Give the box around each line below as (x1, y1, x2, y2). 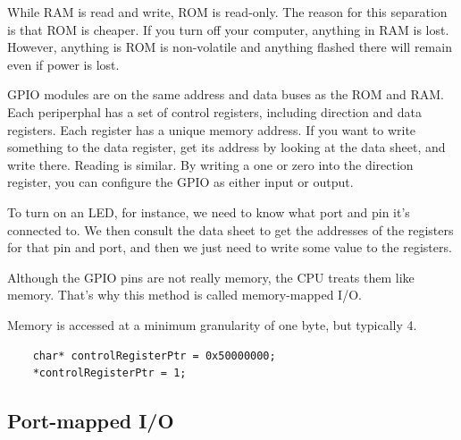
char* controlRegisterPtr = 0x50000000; (32, 349, 276, 362)
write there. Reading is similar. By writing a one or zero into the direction (7, 155, 414, 173)
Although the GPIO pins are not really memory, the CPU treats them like (7, 267, 415, 286)
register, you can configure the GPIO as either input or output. (7, 173, 354, 191)
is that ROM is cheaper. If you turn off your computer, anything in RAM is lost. (7, 20, 449, 38)
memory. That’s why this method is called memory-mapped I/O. (7, 285, 362, 304)
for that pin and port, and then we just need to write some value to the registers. (7, 238, 452, 257)
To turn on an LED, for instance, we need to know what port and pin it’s (7, 202, 410, 221)
